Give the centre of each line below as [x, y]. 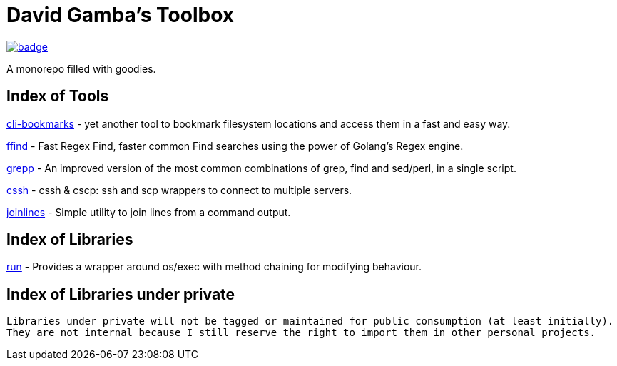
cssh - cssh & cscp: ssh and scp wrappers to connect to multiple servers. [179, 190]
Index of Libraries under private [121, 294]
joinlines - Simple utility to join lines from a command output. [149, 212]
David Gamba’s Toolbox [120, 15]
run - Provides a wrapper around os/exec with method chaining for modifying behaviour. [214, 267]
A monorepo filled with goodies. [81, 68]
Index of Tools [58, 96]
